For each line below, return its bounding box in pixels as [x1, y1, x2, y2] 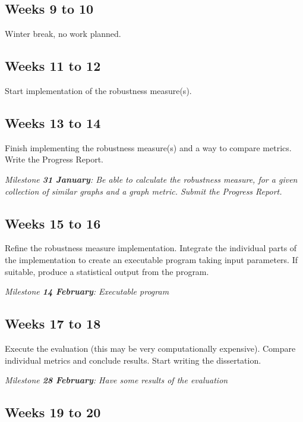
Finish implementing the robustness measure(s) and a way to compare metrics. [5, 141, 292, 154]
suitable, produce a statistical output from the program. [5, 265, 209, 277]
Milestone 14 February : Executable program [5, 285, 169, 298]
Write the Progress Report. [5, 153, 103, 165]
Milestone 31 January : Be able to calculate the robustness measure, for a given [5, 173, 298, 185]
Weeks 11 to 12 [5, 57, 101, 75]
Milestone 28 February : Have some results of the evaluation [5, 374, 228, 386]
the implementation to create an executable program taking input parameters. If [5, 253, 298, 265]
